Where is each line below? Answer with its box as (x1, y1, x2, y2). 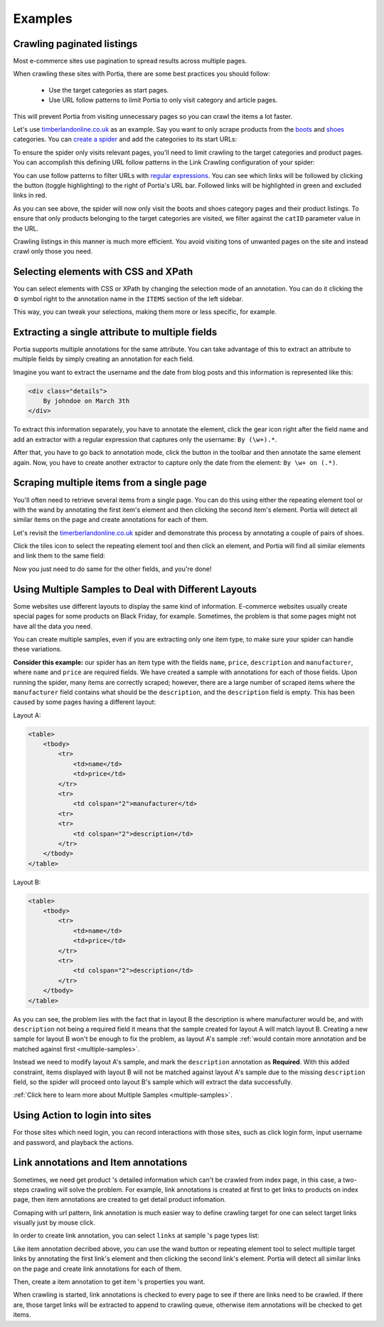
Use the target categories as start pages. (48, 85, 169, 94)
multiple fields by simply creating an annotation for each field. (13, 355, 195, 363)
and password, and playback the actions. (13, 1138, 134, 1146)
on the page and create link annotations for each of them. (13, 1264, 182, 1273)
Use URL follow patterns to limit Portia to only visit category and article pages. (48, 96, 278, 105)
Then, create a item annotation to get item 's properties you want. (13, 1278, 206, 1286)
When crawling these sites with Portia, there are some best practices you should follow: (13, 70, 270, 78)
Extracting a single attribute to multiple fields (13, 326, 218, 338)
